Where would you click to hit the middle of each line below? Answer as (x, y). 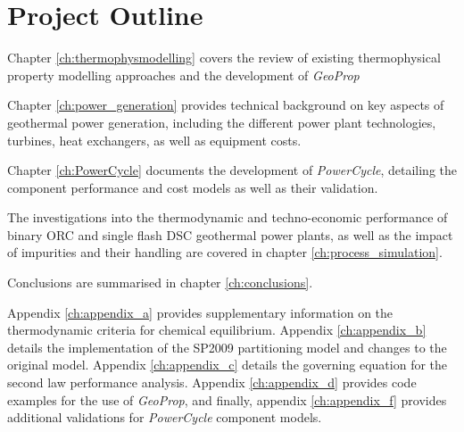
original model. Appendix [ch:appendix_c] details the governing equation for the (228, 365)
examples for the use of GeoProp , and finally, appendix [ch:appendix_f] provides (227, 399)
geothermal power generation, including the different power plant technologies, (222, 122)
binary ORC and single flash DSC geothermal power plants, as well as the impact (230, 234)
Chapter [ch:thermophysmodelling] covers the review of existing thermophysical (224, 58)
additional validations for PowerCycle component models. (165, 417)
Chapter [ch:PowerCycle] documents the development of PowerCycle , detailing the (232, 170)
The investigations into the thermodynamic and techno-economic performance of (228, 217)
